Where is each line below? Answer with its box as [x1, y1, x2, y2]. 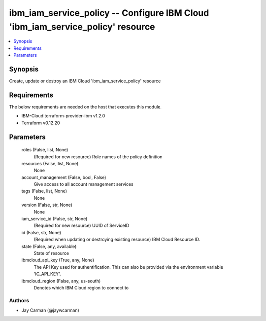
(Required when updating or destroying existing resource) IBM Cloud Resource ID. [33, 237, 200, 243]
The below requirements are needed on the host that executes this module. [9, 104, 162, 109]
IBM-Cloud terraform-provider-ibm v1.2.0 [21, 113, 105, 119]
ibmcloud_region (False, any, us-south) [21, 278, 101, 284]
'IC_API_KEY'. [33, 271, 61, 277]
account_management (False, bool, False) [21, 174, 106, 180]
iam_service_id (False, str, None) [21, 216, 88, 222]
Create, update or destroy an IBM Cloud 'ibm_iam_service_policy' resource [9, 78, 161, 84]
